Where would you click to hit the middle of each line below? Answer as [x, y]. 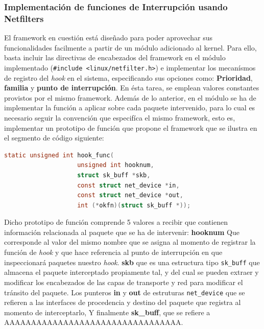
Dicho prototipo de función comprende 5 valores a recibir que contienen [116, 222]
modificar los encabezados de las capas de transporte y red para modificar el [124, 282]
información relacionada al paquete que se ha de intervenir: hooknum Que [122, 232]
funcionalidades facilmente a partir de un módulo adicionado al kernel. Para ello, [130, 47]
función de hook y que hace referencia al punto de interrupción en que [113, 252]
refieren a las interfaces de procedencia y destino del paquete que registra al [123, 302]
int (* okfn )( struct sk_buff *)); [134, 205]
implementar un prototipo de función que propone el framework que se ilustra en [131, 127]
